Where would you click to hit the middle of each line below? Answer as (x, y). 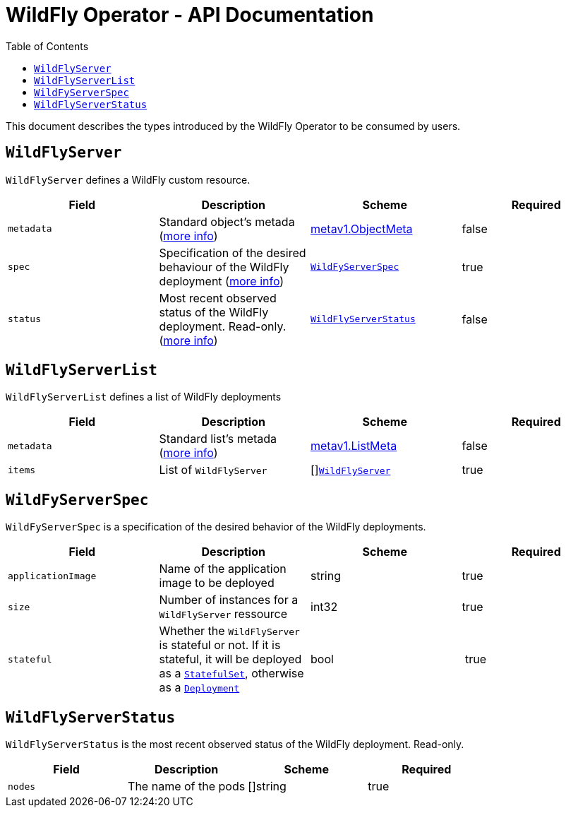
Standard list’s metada (218, 439)
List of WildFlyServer (213, 470)
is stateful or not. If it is (220, 645)
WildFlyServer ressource (223, 614)
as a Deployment (199, 688)
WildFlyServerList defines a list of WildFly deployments (144, 397)
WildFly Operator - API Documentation (190, 15)
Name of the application (223, 569)
